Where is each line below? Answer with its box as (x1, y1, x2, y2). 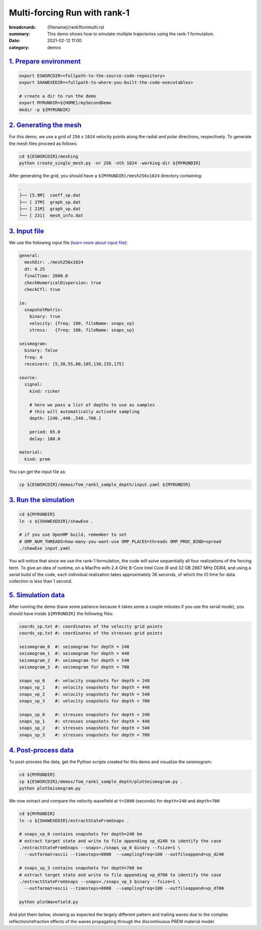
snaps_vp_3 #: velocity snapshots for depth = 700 (19, 698, 150, 704)
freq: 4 (24, 354, 43, 360)
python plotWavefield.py (19, 899, 79, 905)
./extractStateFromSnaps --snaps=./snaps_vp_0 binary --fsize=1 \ (19, 845, 180, 850)
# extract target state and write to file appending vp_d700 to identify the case (19, 872, 222, 878)
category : (9, 44, 30, 50)
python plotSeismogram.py (19, 786, 81, 791)
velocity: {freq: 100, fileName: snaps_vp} (29, 321, 134, 326)
